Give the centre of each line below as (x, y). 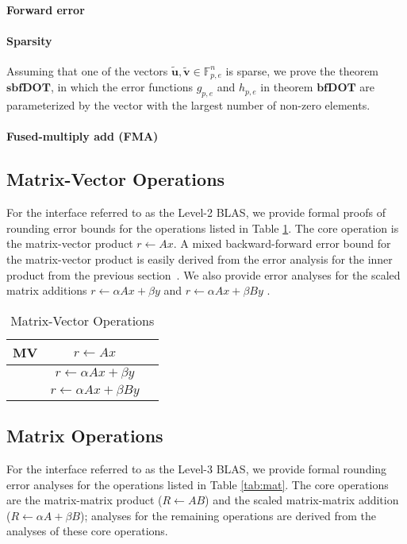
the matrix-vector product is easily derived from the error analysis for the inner (200, 259)
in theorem (287, 87)
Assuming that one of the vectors (87, 70)
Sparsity (29, 40)
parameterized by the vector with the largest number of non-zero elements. (188, 105)
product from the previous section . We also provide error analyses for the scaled (203, 274)
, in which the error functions (121, 87)
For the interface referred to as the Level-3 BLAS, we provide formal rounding (197, 468)
